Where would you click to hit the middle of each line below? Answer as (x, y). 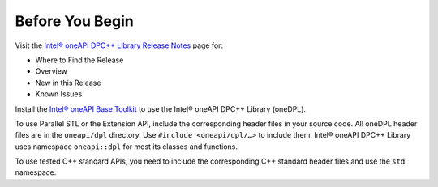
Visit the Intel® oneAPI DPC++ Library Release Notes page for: (119, 45)
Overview (52, 71)
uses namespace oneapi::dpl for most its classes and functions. (127, 147)
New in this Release (68, 83)
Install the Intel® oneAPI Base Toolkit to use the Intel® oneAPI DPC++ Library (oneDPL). (161, 108)
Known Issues (59, 94)
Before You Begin (74, 21)
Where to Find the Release (79, 60)
